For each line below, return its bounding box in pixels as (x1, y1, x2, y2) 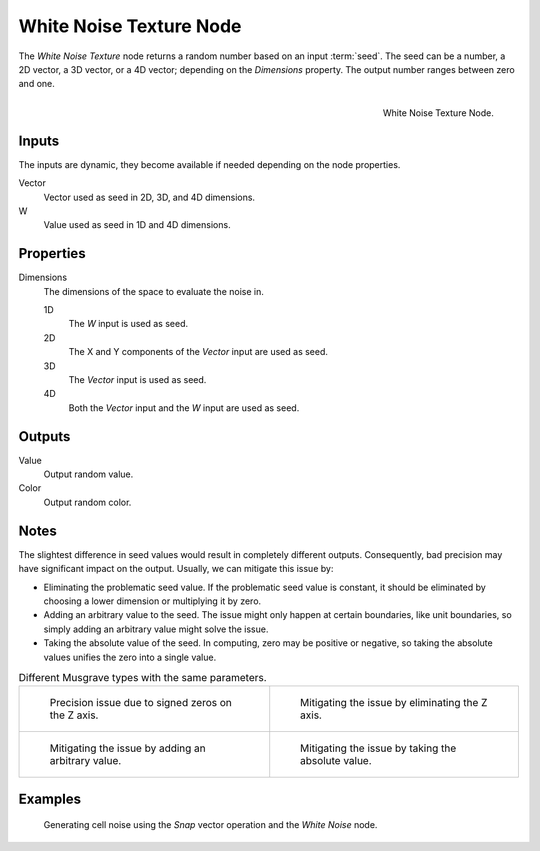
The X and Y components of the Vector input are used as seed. (68, 346, 329, 358)
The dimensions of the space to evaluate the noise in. (43, 285, 264, 297)
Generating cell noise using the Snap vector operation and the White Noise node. (43, 819, 378, 831)
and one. (18, 78, 55, 90)
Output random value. (43, 468, 134, 480)
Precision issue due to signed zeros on (49, 696, 232, 710)
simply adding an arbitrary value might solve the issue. (43, 623, 269, 635)
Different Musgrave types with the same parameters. (18, 671, 267, 685)
